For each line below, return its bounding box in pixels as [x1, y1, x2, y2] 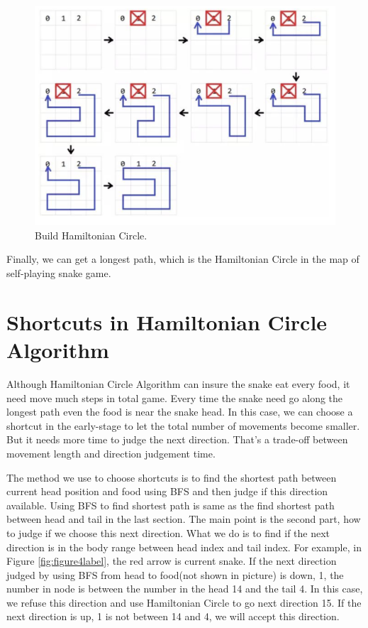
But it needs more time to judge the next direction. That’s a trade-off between [6, 432, 348, 447]
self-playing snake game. [6, 266, 111, 281]
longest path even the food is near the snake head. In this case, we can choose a [6, 404, 353, 419]
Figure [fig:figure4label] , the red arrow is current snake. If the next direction [6, 553, 337, 568]
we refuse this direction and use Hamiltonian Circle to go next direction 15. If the [6, 595, 362, 610]
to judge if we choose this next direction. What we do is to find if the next [6, 525, 330, 540]
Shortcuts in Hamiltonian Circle [6, 307, 328, 336]
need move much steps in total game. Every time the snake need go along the [6, 390, 343, 405]
